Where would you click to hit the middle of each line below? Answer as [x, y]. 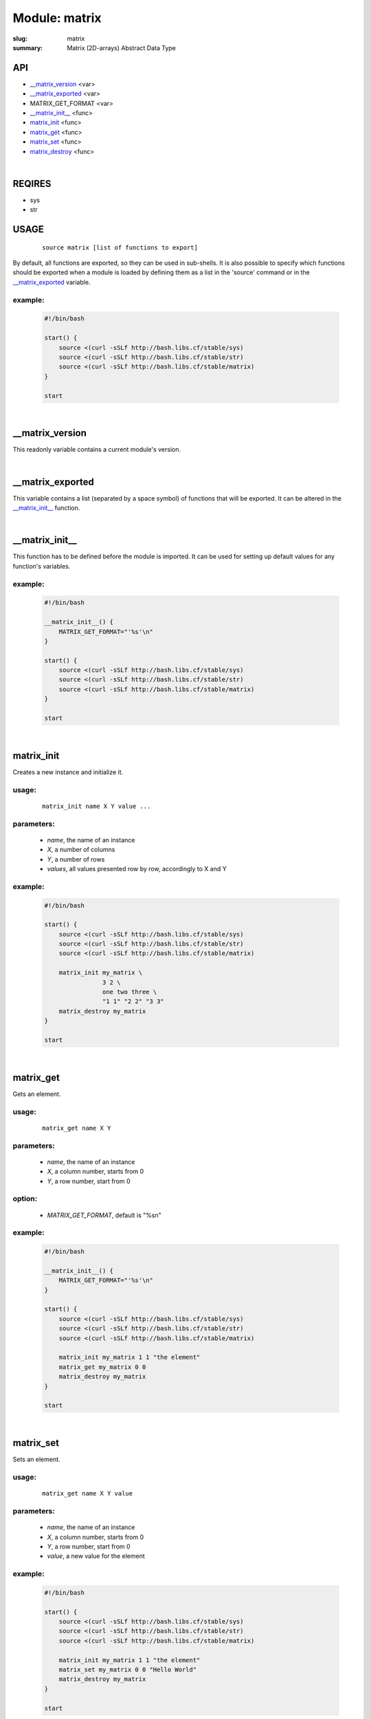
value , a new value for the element [96, 1556]
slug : [20, 39]
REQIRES [32, 183]
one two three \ [130, 992]
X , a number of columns [81, 850]
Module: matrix [57, 18]
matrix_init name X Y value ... [97, 806]
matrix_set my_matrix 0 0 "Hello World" [128, 1669]
